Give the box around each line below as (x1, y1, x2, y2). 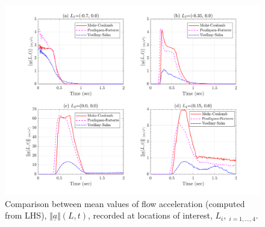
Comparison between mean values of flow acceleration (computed (5, 197, 245, 209)
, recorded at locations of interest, (88, 209, 213, 222)
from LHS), (5, 209, 47, 222)
